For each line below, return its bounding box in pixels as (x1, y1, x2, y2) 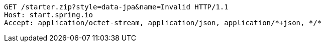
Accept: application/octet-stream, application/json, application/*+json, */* (4, 19, 322, 27)
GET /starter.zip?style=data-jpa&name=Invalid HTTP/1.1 (4, 3, 229, 11)
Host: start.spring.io (4, 11, 93, 19)
